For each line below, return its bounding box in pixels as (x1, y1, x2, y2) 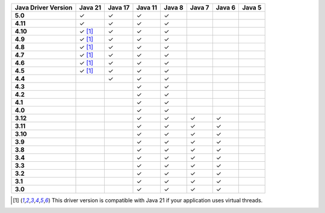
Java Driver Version (14, 4, 73, 11)
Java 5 (242, 4, 262, 11)
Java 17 (108, 4, 130, 11)
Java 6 (215, 4, 236, 11)
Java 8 (163, 4, 184, 11)
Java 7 (190, 4, 209, 11)
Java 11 (136, 4, 158, 11)
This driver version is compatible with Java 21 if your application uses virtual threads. (51, 197, 263, 204)
